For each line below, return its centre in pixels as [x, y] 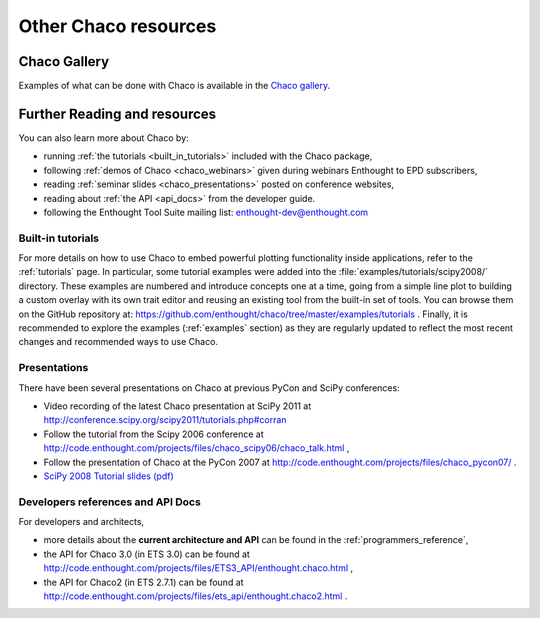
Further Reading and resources [117, 113]
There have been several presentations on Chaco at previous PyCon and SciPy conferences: [209, 387]
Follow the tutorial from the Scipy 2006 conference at [153, 434]
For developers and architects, [81, 522]
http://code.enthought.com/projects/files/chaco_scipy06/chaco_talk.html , [196, 448]
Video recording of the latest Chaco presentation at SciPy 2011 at [177, 406]
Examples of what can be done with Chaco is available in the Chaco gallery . [174, 86]
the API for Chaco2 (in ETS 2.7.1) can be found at [143, 582]
